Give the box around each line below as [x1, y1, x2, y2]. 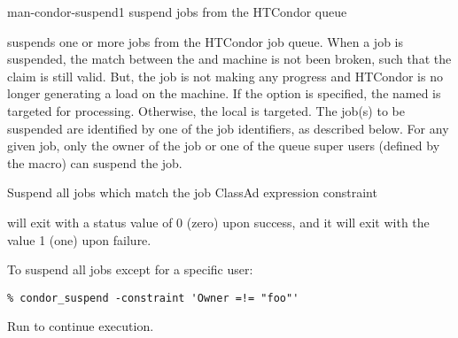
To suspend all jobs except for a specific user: [7, 260, 253, 279]
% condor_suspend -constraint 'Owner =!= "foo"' [7, 291, 299, 304]
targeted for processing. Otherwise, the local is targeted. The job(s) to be [7, 101, 405, 119]
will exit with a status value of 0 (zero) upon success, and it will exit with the [7, 212, 430, 231]
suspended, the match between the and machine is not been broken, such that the [7, 50, 452, 68]
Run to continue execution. [7, 317, 154, 335]
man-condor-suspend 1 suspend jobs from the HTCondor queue [7, 3, 347, 20]
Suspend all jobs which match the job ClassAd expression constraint [7, 183, 377, 202]
